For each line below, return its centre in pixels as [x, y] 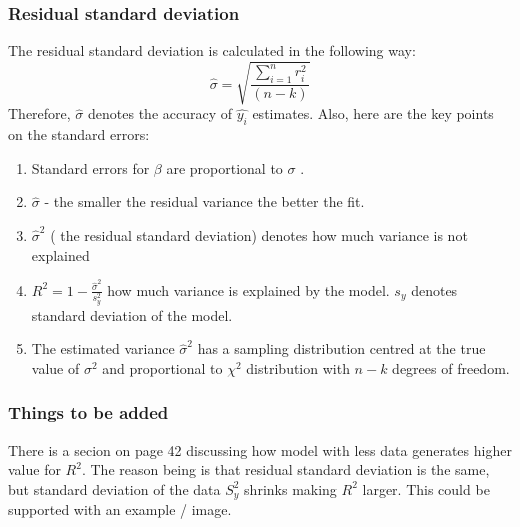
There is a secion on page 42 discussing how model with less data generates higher [260, 449]
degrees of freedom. [451, 367]
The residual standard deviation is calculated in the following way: [212, 50]
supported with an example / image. [120, 509]
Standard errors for [90, 167]
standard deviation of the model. [132, 314]
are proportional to [224, 167]
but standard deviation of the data [114, 488]
